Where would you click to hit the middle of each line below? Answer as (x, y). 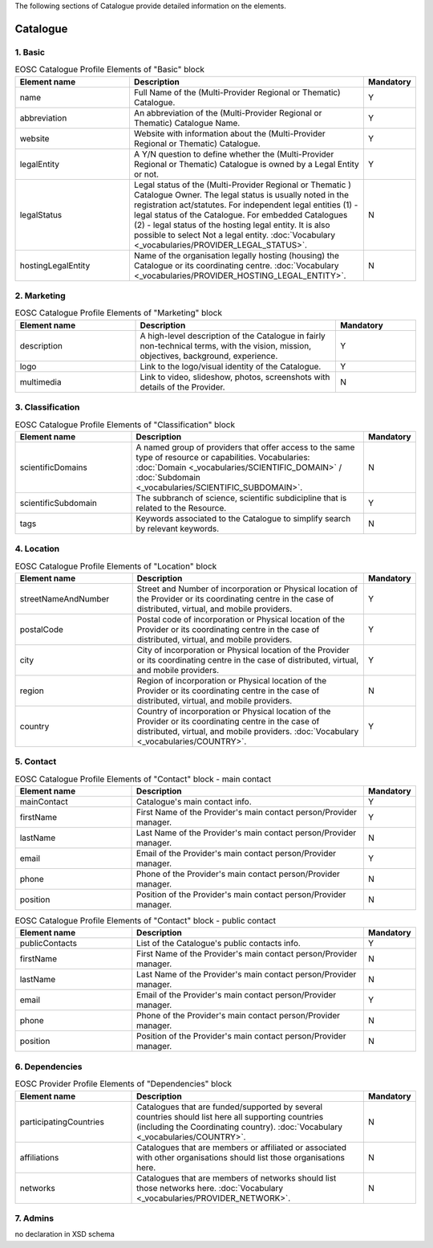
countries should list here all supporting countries (230, 1116)
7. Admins (34, 1218)
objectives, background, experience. (209, 356)
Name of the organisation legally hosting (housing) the (237, 255)
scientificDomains (53, 467)
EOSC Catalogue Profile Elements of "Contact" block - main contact (143, 779)
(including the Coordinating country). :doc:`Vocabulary (239, 1127)
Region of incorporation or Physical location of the (232, 680)
